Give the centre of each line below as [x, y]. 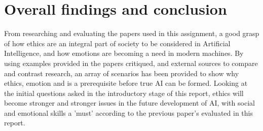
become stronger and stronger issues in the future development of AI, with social [129, 103]
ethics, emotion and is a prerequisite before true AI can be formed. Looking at [126, 83]
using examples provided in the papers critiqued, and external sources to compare [131, 63]
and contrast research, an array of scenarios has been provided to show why [122, 73]
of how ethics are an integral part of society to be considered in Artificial [117, 43]
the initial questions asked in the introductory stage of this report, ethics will [124, 93]
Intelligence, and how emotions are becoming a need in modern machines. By [124, 53]
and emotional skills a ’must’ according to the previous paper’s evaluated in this [128, 112]
